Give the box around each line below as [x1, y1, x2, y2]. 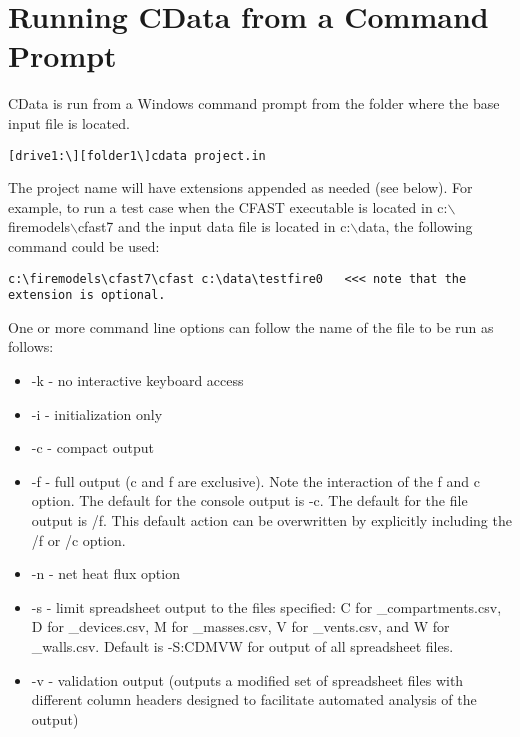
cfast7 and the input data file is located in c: [77, 216, 351, 237]
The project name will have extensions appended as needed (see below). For [8, 177, 473, 198]
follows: [8, 336, 54, 357]
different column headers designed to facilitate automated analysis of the [31, 689, 477, 710]
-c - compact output [31, 437, 154, 458]
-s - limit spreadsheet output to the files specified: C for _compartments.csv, [31, 596, 502, 617]
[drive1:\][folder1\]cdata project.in [8, 148, 266, 163]
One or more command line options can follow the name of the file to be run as [8, 316, 494, 337]
